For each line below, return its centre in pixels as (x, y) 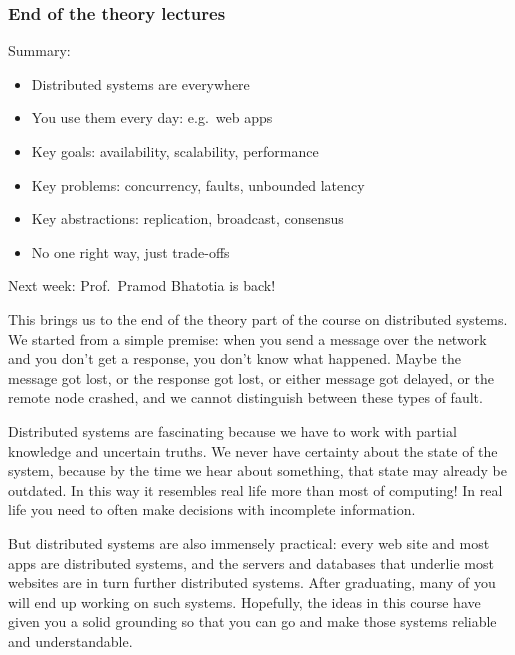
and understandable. (70, 640)
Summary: (39, 50)
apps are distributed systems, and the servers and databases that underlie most (251, 562)
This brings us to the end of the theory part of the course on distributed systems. (258, 318)
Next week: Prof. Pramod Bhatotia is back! (142, 285)
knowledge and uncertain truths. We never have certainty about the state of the (253, 450)
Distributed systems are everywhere (140, 83)
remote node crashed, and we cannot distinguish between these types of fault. (245, 397)
